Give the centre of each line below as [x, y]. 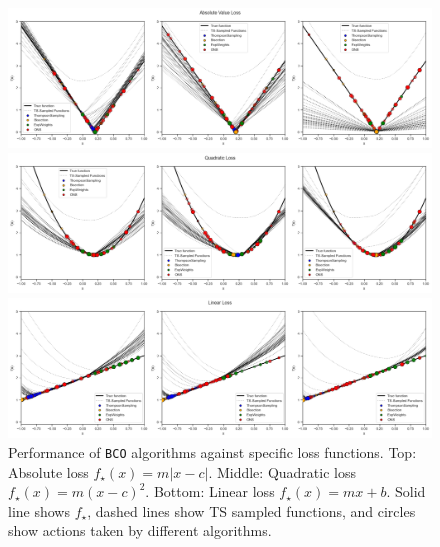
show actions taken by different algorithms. [140, 530]
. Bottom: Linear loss [210, 491]
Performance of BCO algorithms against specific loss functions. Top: [212, 451]
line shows [39, 510]
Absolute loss [48, 471]
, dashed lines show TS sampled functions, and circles [251, 510]
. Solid [406, 491]
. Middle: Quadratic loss [282, 471]
